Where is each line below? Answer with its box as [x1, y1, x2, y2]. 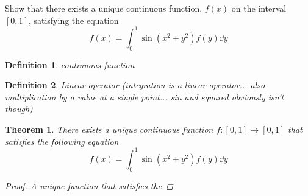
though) [5, 102, 33, 115]
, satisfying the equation [28, 13, 119, 26]
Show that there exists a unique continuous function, [5, 2, 202, 15]
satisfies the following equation [5, 135, 119, 147]
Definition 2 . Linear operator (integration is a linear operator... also [5, 79, 265, 91]
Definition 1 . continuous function [5, 58, 135, 71]
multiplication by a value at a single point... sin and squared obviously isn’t [5, 90, 284, 103]
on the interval [231, 2, 287, 15]
